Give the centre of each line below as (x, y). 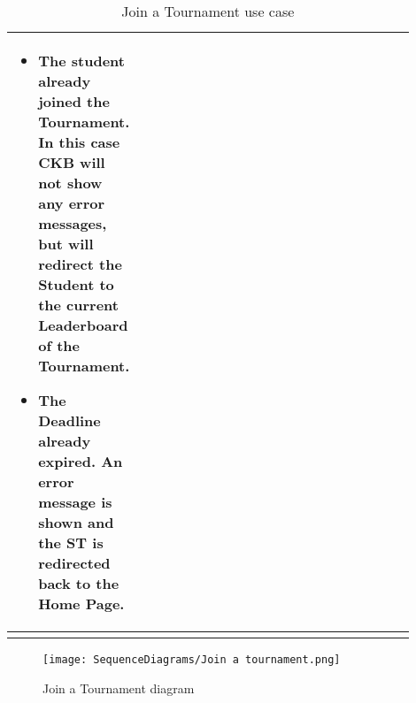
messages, (73, 223)
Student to (76, 284)
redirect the (80, 264)
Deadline (69, 420)
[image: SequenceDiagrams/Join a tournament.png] (192, 660)
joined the (74, 101)
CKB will (72, 162)
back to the (79, 583)
